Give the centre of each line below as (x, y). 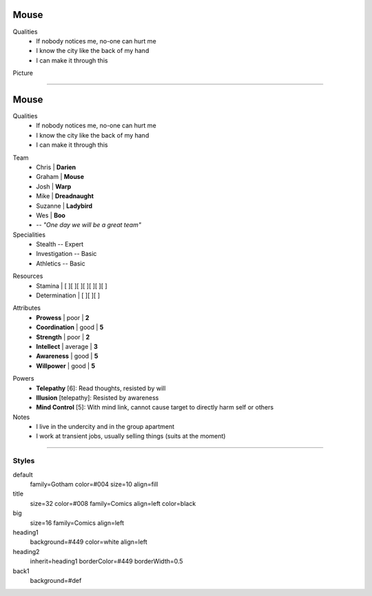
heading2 (26, 551)
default (23, 474)
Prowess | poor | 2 (63, 317)
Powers (23, 379)
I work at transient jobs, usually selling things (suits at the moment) (131, 436)
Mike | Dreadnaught (65, 196)
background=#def (56, 580)
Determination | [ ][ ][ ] (68, 295)
